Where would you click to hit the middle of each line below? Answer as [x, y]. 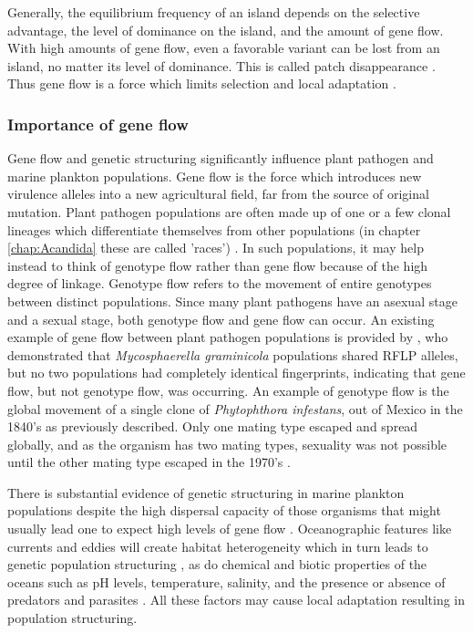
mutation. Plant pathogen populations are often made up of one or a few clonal [229, 211]
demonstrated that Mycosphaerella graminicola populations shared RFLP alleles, [233, 354]
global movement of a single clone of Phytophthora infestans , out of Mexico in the [235, 408]
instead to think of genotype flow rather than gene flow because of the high [218, 265]
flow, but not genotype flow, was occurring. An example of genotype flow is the [228, 390]
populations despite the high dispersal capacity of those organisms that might [224, 510]
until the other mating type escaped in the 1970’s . [149, 462]
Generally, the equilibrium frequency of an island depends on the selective [214, 12]
